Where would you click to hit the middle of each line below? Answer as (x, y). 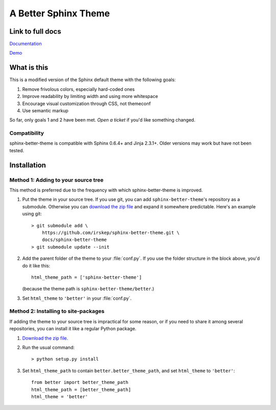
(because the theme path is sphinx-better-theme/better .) (88, 289)
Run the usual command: (49, 347)
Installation (28, 165)
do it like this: (36, 266)
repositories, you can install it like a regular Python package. (73, 329)
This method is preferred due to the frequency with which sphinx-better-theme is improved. (106, 190)
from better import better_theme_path (80, 382)
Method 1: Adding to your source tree (56, 180)
